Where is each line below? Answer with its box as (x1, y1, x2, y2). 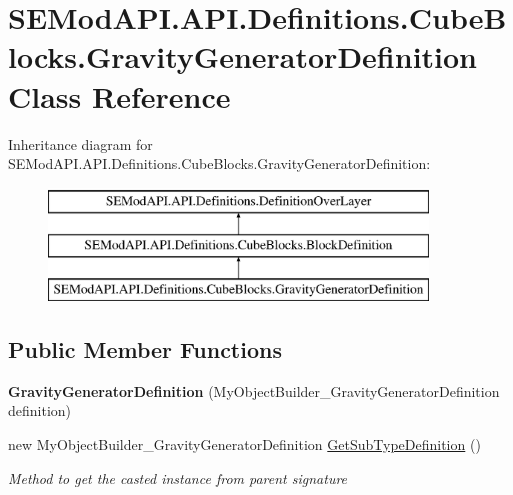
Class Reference (8, 75, 231, 116)
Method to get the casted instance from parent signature (8, 467, 348, 488)
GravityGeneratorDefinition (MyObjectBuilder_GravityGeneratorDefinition (8, 380, 500, 401)
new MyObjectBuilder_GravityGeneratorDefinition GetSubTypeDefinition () (8, 434, 481, 455)
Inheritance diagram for (8, 133, 153, 154)
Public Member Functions (8, 334, 282, 365)
